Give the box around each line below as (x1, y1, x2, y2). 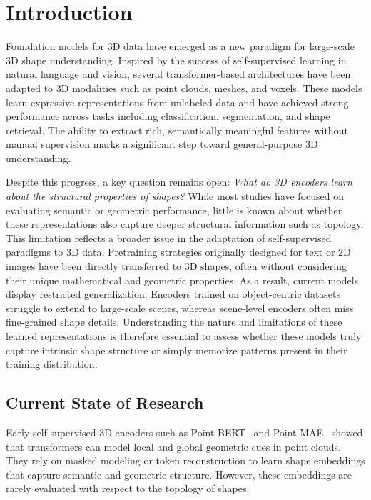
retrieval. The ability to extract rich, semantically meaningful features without (6, 122, 348, 137)
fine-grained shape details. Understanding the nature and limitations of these (6, 314, 342, 329)
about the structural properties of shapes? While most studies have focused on (6, 189, 345, 204)
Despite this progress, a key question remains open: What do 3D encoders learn (6, 174, 352, 189)
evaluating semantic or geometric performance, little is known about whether (6, 202, 342, 217)
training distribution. (6, 356, 98, 371)
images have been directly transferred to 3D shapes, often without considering (6, 259, 347, 274)
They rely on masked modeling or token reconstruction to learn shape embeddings (6, 453, 365, 468)
